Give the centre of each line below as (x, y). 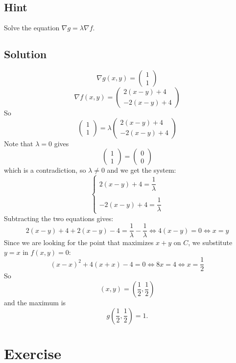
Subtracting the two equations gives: (59, 218)
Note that (19, 143)
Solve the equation (32, 28)
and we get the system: (142, 170)
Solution (25, 54)
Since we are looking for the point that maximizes (79, 242)
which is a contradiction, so (45, 170)
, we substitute (210, 242)
